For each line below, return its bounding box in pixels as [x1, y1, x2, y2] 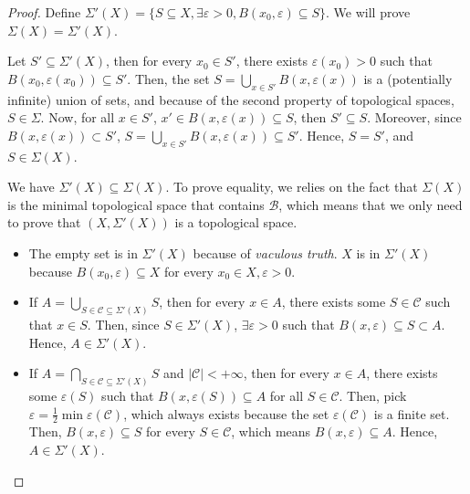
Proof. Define [7, 3, 81, 21]
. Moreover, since [367, 108, 462, 127]
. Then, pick [339, 386, 407, 405]
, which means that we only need [278, 194, 463, 214]
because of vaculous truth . [193, 243, 338, 262]
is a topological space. [174, 213, 298, 232]
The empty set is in [28, 243, 138, 262]
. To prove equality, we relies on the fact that [165, 177, 418, 196]
